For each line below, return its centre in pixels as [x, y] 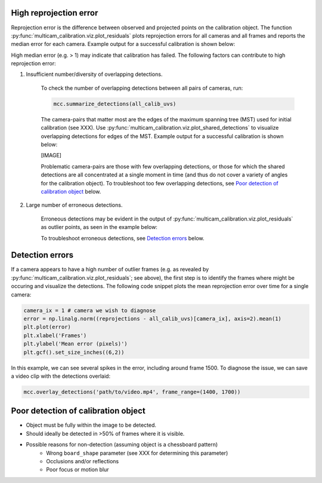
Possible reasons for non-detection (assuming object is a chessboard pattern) [122, 445]
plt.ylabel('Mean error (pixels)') [75, 344]
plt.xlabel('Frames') [55, 335]
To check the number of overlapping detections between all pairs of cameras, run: [142, 88]
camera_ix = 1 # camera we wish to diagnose [90, 310]
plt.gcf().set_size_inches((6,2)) [74, 352]
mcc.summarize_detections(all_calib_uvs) [115, 104]
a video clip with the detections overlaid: [61, 376]
